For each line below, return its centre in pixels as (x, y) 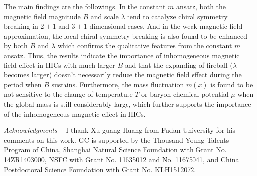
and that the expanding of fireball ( (179, 65)
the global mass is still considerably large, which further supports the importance (128, 103)
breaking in (21, 26)
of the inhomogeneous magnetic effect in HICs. (75, 113)
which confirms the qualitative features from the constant (145, 45)
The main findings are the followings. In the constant (85, 6)
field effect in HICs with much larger (60, 65)
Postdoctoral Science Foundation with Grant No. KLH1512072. (100, 169)
